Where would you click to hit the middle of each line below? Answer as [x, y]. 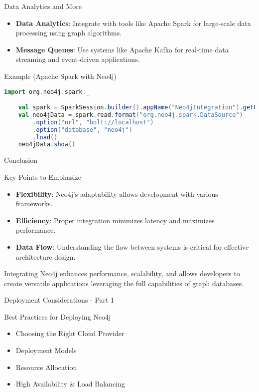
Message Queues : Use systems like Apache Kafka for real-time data [122, 49]
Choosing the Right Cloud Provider [70, 333]
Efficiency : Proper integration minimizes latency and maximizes [115, 220]
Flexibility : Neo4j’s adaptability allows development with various [117, 194]
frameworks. [34, 203]
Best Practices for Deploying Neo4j [58, 316]
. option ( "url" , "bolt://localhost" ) [93, 122]
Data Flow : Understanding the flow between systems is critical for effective [132, 246]
